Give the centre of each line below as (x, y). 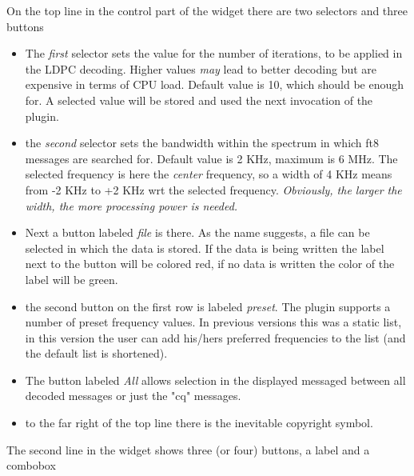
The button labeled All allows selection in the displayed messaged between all (215, 380)
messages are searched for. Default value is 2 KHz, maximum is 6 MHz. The (211, 158)
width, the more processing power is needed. (131, 205)
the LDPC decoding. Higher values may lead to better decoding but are (201, 68)
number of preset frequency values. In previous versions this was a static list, (213, 322)
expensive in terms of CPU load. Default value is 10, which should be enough (215, 84)
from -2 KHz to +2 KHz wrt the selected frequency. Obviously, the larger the (213, 189)
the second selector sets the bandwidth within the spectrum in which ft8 (202, 143)
